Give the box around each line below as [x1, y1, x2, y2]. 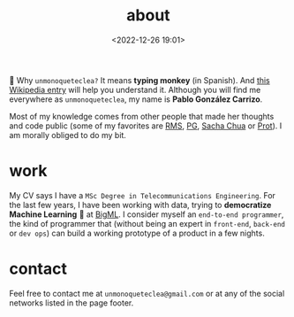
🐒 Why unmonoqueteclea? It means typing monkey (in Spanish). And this [9, 74, 271, 85]
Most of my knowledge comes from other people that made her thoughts [9, 111, 275, 121]
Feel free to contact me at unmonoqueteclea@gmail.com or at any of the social [9, 288, 285, 298]
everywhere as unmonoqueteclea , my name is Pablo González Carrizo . [9, 94, 263, 104]
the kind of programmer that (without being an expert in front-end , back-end [9, 218, 285, 228]
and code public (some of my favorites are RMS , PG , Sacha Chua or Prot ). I [9, 120, 283, 131]
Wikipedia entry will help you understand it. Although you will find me [9, 84, 261, 95]
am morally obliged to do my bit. [9, 129, 126, 140]
